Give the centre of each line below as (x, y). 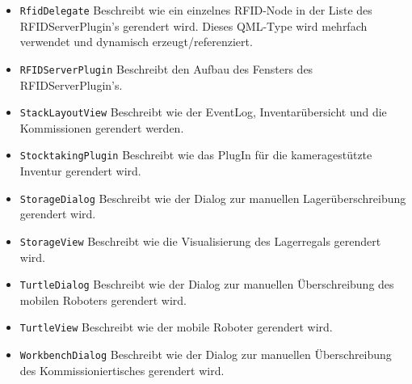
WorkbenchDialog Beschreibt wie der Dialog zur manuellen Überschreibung (206, 354)
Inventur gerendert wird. (80, 171)
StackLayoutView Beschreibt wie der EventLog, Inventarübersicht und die (203, 112)
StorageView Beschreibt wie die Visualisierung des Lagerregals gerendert (200, 241)
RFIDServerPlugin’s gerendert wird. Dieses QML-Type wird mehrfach (193, 25)
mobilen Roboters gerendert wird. (103, 300)
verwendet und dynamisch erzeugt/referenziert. (136, 42)
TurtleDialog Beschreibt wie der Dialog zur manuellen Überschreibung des (207, 284)
